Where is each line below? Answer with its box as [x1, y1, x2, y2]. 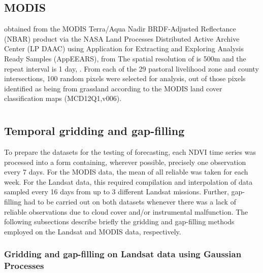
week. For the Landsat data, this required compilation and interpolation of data [4, 176, 253, 187]
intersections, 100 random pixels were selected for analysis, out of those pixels [4, 73, 246, 84]
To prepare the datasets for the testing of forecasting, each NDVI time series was [4, 146, 256, 157]
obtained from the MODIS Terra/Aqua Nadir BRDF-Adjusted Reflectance [4, 23, 236, 34]
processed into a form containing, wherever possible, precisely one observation [4, 156, 246, 167]
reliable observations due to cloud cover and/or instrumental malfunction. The [4, 206, 248, 217]
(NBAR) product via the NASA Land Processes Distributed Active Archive [4, 33, 240, 44]
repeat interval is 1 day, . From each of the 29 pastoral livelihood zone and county [4, 63, 259, 74]
